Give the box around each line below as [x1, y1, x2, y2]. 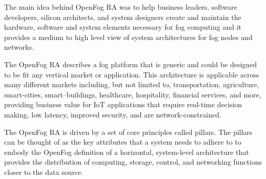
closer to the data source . [4, 166, 84, 177]
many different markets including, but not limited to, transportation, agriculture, [4, 79, 259, 90]
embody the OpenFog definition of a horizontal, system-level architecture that [4, 146, 249, 157]
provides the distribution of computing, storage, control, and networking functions [4, 156, 262, 167]
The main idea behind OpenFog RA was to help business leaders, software [4, 2, 237, 12]
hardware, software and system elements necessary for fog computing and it [4, 22, 242, 32]
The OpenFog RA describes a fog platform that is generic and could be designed [4, 58, 257, 69]
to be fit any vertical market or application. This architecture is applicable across [4, 69, 259, 79]
